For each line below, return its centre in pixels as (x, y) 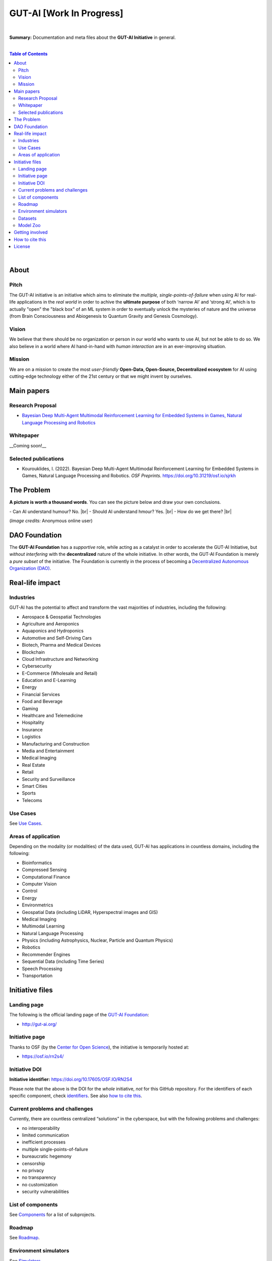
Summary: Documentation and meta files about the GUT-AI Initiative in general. (92, 37)
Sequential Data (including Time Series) (63, 961)
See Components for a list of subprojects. (52, 1215)
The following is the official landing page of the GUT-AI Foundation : (79, 1015)
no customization (40, 1184)
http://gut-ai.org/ (40, 1024)
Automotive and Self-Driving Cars (57, 638)
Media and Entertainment (48, 751)
